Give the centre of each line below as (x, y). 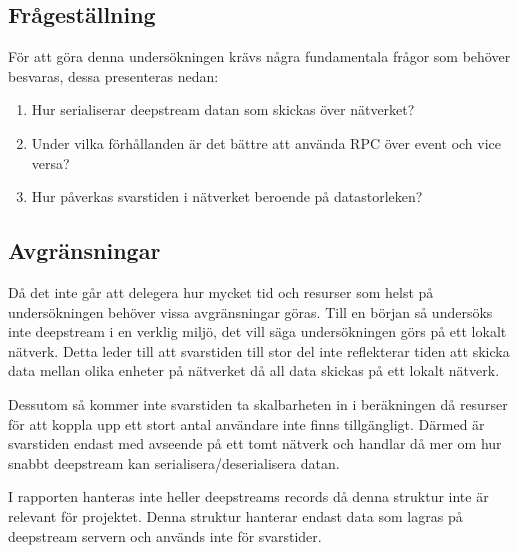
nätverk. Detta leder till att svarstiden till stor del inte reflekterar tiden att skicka (259, 350)
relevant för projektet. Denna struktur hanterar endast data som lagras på (235, 515)
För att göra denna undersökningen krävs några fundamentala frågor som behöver (259, 56)
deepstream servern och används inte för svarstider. (165, 535)
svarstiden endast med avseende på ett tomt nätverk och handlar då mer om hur (255, 443)
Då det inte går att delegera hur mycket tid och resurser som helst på (221, 291)
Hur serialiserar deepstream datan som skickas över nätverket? (223, 109)
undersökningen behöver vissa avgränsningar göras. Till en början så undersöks (250, 311)
